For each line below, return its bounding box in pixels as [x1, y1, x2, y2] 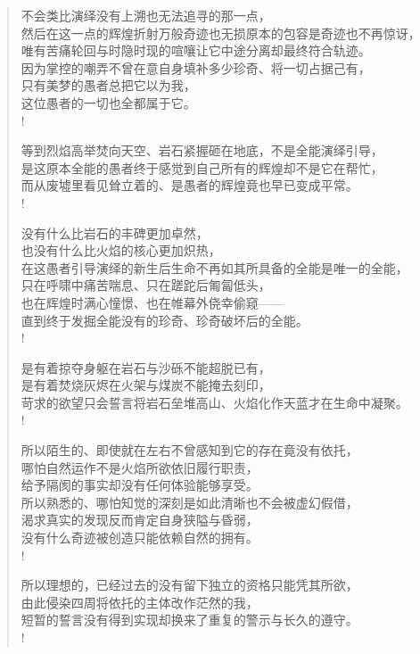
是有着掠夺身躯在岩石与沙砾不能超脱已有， [21, 358, 271, 377]
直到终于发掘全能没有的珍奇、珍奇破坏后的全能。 [21, 310, 309, 329]
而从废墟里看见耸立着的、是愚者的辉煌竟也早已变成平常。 [21, 176, 358, 195]
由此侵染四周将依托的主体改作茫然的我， [21, 592, 259, 611]
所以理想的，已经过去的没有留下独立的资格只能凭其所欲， [21, 575, 358, 594]
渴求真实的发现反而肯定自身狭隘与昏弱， [21, 510, 259, 529]
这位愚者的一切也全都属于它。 [21, 93, 196, 112]
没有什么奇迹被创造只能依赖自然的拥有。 [21, 528, 259, 547]
